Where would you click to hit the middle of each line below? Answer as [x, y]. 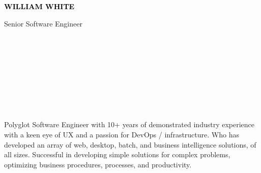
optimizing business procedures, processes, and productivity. [98, 164]
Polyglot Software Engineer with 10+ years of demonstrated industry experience [129, 124]
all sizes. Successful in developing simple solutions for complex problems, [117, 154]
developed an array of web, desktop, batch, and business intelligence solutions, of [130, 144]
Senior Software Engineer [43, 23]
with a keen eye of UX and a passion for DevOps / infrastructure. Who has [122, 134]
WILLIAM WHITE [39, 6]
